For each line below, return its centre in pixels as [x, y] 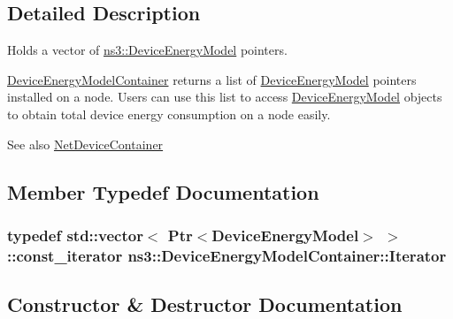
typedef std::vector [75, 235]
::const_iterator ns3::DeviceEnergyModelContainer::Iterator [227, 255]
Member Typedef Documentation [163, 191]
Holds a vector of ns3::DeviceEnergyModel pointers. [147, 50]
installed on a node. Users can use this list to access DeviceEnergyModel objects [225, 97]
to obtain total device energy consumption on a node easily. [169, 114]
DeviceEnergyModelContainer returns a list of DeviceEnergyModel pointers [212, 79]
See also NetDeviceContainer [85, 144]
